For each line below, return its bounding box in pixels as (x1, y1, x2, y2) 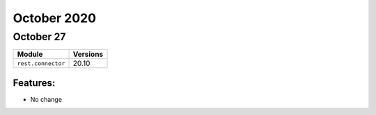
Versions (72, 49, 104, 59)
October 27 (13, 30, 66, 43)
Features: (13, 77, 56, 89)
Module (17, 49, 43, 59)
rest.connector (17, 60, 65, 67)
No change (30, 95, 63, 103)
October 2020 (13, 10, 97, 26)
